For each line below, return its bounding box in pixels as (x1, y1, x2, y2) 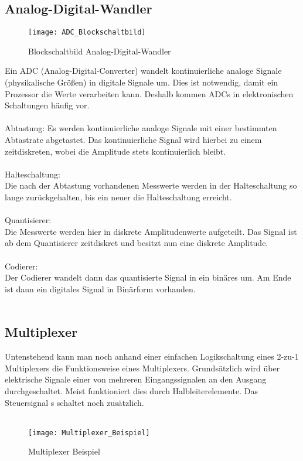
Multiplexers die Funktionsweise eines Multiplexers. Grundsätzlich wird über (5, 361, 280, 374)
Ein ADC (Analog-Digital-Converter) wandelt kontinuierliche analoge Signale (5, 64, 282, 77)
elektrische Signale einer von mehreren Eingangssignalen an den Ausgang (5, 373, 267, 385)
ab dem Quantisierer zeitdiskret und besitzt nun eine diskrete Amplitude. (5, 237, 268, 249)
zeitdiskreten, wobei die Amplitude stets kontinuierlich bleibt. (5, 145, 226, 157)
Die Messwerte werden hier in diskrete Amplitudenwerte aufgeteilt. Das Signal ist (5, 225, 297, 237)
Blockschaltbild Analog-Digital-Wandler (28, 45, 171, 57)
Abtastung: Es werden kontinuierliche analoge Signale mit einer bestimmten (5, 122, 277, 134)
